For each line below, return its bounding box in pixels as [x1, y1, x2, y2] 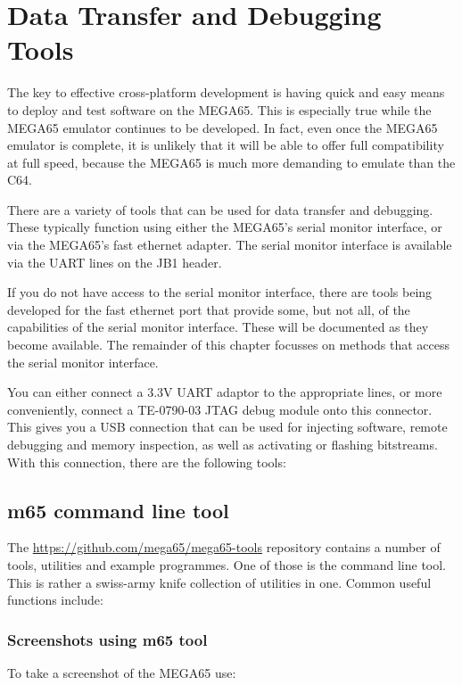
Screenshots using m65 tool [7, 628, 208, 650]
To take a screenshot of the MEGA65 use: [7, 663, 236, 681]
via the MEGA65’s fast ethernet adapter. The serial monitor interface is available [7, 235, 452, 254]
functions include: [7, 590, 103, 609]
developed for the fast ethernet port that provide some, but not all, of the [7, 300, 410, 318]
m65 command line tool [7, 496, 229, 524]
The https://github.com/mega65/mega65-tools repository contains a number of [7, 538, 441, 557]
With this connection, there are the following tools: [7, 452, 286, 471]
